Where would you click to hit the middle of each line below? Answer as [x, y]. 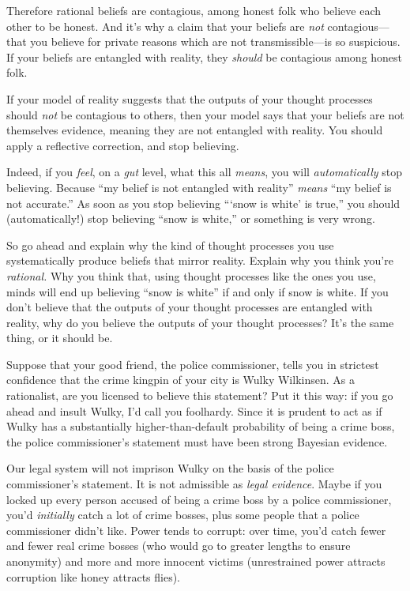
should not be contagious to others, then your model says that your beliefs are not [205, 114]
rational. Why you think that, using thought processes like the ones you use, [191, 275]
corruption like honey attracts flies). [94, 576]
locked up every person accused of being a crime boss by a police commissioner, [199, 499]
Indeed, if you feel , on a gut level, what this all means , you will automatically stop [204, 172]
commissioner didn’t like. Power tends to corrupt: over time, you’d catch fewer [196, 530]
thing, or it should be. [60, 338]
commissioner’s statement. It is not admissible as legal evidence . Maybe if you [194, 484]
